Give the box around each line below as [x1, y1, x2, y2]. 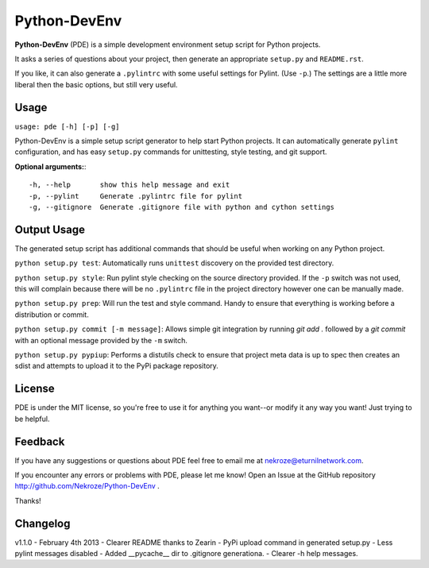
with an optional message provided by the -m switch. [14, 335, 188, 345]
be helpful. [14, 414, 50, 423]
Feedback [14, 435, 65, 448]
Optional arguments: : [14, 161, 87, 171]
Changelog [14, 516, 71, 530]
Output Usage [14, 222, 86, 236]
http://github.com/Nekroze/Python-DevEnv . [14, 481, 160, 491]
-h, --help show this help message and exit [29, 180, 230, 190]
